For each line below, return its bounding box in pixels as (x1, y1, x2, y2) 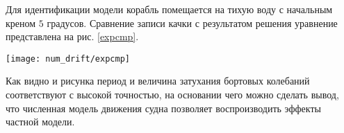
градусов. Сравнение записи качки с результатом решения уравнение (47, 15, 338, 30)
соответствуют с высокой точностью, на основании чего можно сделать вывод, (6, 87, 339, 102)
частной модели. (6, 114, 75, 129)
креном (6, 15, 36, 30)
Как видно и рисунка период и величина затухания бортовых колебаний (6, 73, 310, 88)
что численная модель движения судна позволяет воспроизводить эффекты (6, 100, 321, 115)
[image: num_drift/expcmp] (6, 53, 130, 64)
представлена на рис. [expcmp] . (6, 29, 139, 44)
